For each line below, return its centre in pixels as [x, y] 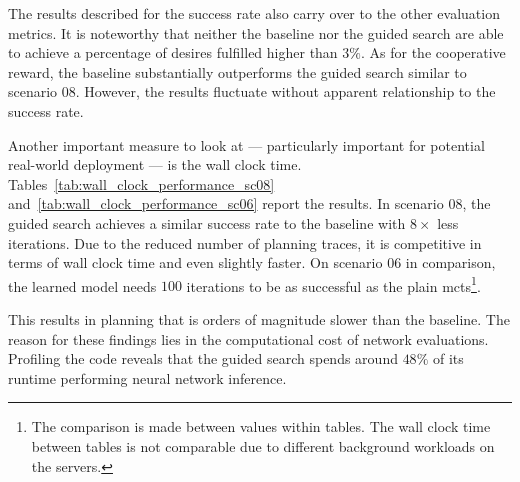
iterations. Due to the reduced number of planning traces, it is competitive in [245, 242]
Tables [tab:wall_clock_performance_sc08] [141, 183]
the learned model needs [82, 285]
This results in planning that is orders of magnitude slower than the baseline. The [259, 318]
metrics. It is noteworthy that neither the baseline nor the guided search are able [256, 32]
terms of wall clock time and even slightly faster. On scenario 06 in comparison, [252, 262]
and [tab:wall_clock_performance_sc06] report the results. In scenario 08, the [249, 203]
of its [448, 358]
